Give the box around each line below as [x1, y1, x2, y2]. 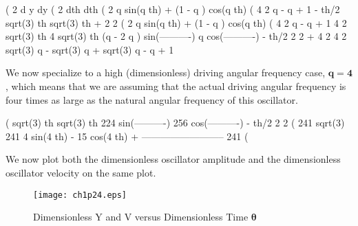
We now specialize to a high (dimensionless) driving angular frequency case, [6, 65, 326, 80]
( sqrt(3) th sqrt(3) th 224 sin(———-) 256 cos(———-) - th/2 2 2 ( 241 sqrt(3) [6, 115, 345, 130]
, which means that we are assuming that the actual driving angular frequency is [6, 78, 346, 93]
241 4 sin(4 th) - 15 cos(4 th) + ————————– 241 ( [6, 128, 249, 143]
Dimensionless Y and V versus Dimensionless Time [33, 210, 249, 224]
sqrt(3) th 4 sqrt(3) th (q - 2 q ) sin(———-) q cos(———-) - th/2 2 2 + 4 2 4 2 [6, 29, 347, 43]
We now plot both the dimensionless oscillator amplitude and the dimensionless [6, 152, 341, 166]
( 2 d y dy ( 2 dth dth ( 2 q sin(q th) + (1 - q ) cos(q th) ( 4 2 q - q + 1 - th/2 [6, 2, 340, 16]
